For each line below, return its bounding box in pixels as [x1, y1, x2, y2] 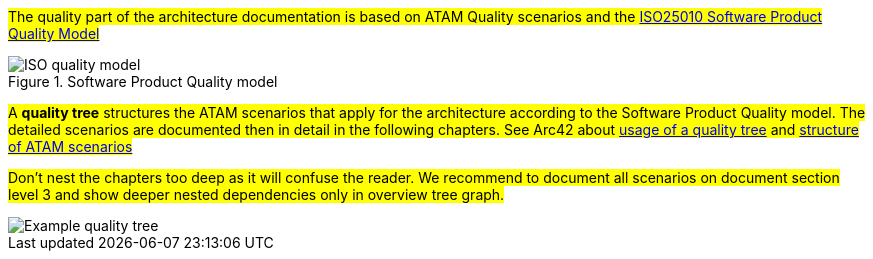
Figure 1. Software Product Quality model [8, 73, 278, 90]
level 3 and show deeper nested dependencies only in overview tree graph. [8, 186, 505, 203]
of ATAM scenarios [8, 138, 133, 155]
